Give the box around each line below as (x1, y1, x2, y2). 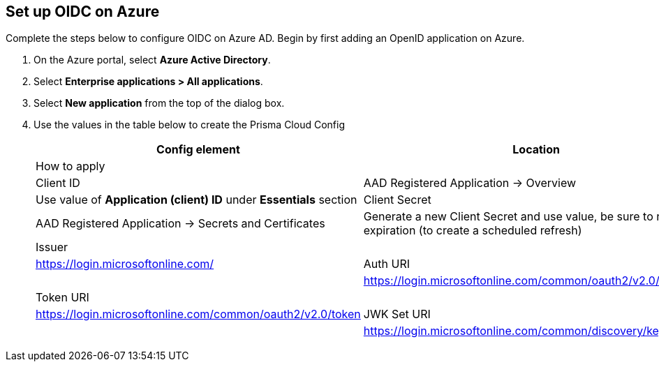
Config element (156, 142, 240, 157)
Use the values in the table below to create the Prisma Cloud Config (34, 119, 345, 131)
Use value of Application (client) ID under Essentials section (36, 193, 357, 207)
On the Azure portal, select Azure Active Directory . (34, 54, 271, 66)
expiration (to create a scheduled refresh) (363, 223, 582, 238)
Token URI (36, 290, 89, 305)
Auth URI (363, 257, 410, 271)
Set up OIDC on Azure (6, 3, 160, 20)
